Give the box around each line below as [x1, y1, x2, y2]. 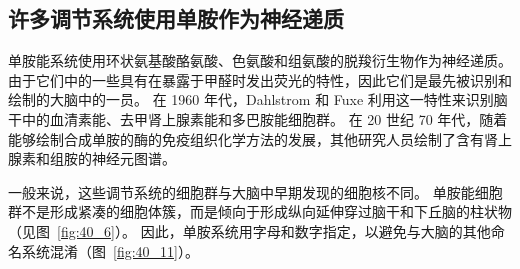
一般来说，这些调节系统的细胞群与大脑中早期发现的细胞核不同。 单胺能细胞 [8, 181, 503, 202]
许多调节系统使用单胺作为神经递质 [8, 3, 344, 34]
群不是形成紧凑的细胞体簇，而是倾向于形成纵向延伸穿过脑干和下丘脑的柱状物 [8, 201, 512, 222]
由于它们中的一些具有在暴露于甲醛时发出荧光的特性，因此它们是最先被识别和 [8, 69, 512, 90]
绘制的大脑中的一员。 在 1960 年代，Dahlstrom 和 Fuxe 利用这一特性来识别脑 [8, 89, 508, 110]
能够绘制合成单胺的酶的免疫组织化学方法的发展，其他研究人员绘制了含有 [8, 128, 484, 149]
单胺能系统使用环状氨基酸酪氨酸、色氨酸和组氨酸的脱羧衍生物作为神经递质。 [8, 50, 512, 71]
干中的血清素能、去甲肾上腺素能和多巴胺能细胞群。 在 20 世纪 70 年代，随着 [8, 108, 508, 129]
